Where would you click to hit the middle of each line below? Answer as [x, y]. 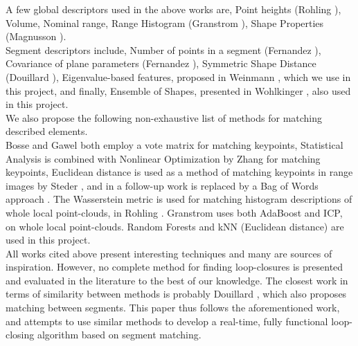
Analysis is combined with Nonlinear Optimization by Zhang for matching [163, 158]
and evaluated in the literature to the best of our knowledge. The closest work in [177, 280]
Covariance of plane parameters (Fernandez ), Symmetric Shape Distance [161, 63]
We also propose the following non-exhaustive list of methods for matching [164, 117]
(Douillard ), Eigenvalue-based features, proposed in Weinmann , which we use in [178, 76]
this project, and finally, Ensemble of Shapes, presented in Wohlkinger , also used [178, 90]
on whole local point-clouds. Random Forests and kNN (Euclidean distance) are [175, 226]
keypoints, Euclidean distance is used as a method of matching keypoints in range [179, 172]
